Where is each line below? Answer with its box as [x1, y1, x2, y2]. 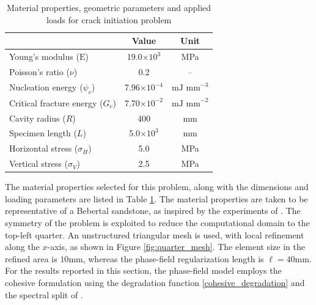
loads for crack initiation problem [46, 13, 172, 26]
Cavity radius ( [9, 111, 66, 124]
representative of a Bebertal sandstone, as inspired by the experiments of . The [5, 204, 301, 217]
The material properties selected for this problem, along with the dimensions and [5, 180, 309, 193]
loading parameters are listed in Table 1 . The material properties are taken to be [5, 192, 308, 205]
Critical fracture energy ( [9, 96, 103, 109]
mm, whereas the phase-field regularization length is [68, 252, 264, 265]
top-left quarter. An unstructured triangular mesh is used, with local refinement [5, 228, 304, 241]
